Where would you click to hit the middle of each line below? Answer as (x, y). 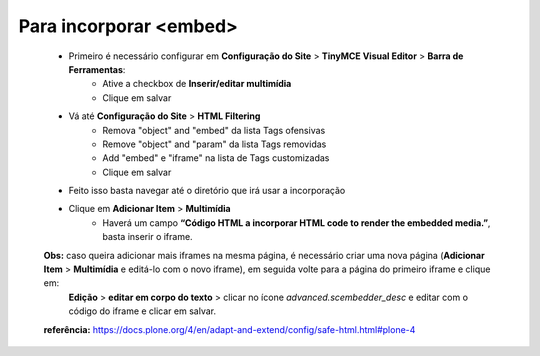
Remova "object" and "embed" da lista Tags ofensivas (214, 130)
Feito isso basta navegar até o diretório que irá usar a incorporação (207, 191)
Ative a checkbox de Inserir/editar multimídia (197, 84)
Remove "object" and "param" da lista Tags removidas (214, 144)
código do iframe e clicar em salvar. (142, 311)
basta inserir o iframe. (148, 237)
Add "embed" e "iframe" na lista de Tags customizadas (216, 158)
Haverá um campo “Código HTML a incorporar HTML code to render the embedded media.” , (296, 222)
